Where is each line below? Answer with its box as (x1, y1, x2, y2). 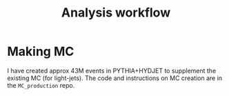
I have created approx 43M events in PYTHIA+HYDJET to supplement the (7, 66, 217, 75)
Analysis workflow (61, 5, 171, 21)
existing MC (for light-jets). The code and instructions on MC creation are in (7, 74, 223, 82)
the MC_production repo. (7, 81, 75, 89)
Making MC (7, 44, 74, 59)
